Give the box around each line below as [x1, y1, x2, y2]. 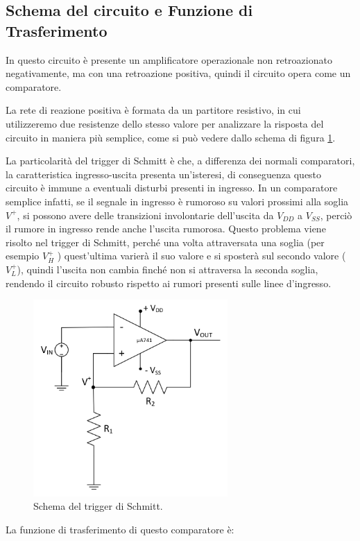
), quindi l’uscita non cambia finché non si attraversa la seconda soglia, [17, 261, 318, 276]
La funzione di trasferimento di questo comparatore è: [6, 522, 234, 536]
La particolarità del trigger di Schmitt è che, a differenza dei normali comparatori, [6, 153, 355, 168]
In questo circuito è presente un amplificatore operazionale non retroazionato [6, 52, 332, 67]
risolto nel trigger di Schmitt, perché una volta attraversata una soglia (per [6, 234, 325, 249]
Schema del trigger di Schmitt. [33, 499, 163, 513]
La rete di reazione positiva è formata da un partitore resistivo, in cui [6, 103, 301, 117]
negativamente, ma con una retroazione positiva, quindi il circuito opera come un [6, 66, 351, 80]
